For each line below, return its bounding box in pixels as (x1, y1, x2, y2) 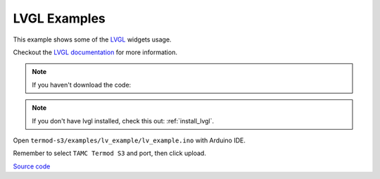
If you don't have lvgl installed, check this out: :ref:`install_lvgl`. (32, 116, 215, 125)
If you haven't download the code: (32, 80, 132, 89)
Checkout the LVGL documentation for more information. (13, 48, 177, 56)
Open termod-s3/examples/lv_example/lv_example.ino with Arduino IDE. (13, 136, 246, 144)
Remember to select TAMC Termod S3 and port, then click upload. (13, 149, 207, 158)
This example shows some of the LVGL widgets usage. (13, 35, 172, 44)
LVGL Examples (13, 11, 106, 26)
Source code (13, 162, 51, 171)
